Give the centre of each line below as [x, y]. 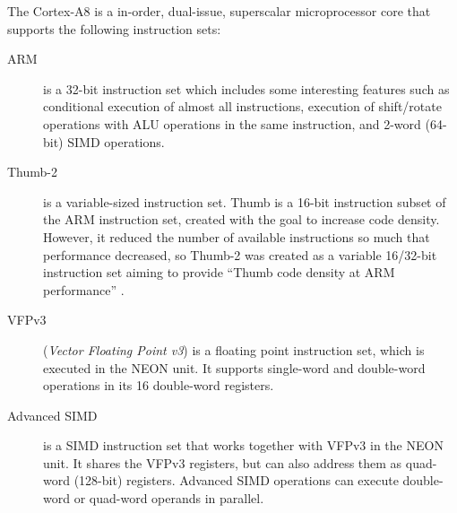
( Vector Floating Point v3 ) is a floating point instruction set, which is [234, 349]
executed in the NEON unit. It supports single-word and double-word [234, 367]
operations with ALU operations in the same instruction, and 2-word [232, 123]
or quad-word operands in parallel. [169, 498]
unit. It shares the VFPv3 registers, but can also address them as [223, 462]
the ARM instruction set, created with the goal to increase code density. [241, 219]
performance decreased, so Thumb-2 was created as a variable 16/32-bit [240, 254]
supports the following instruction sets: [114, 28]
